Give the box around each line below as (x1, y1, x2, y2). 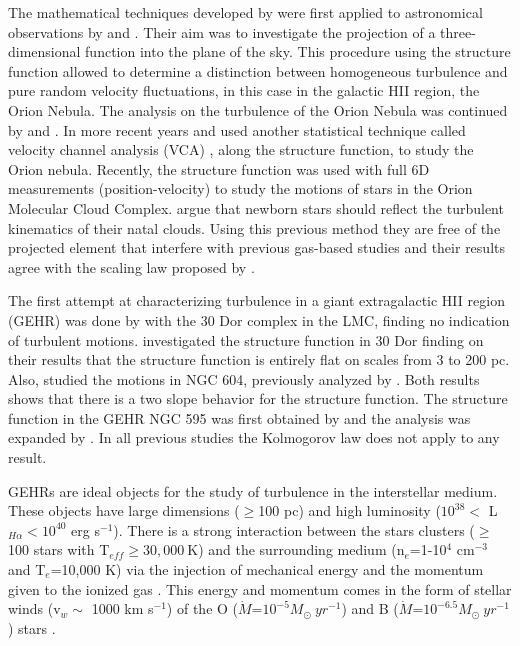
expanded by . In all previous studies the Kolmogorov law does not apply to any (8, 427, 500, 448)
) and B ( (341, 598, 399, 619)
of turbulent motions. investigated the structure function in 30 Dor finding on (8, 329, 484, 350)
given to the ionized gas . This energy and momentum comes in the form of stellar (8, 578, 512, 599)
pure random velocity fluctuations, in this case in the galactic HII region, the (8, 80, 480, 101)
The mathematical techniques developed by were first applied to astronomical (8, 2, 483, 22)
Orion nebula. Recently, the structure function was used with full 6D (8, 158, 430, 179)
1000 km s (91, 598, 154, 619)
